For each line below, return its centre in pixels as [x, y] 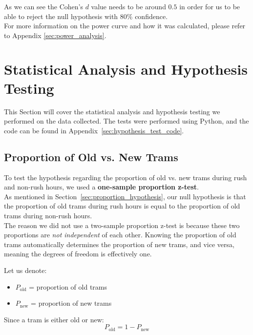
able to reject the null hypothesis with [61, 16]
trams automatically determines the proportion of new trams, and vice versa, [119, 244]
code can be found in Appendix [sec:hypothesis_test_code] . [94, 130]
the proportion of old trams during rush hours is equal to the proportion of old [122, 206]
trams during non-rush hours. [48, 216]
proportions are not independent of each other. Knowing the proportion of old [120, 235]
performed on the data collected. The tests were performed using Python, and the [126, 121]
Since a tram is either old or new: [54, 319]
